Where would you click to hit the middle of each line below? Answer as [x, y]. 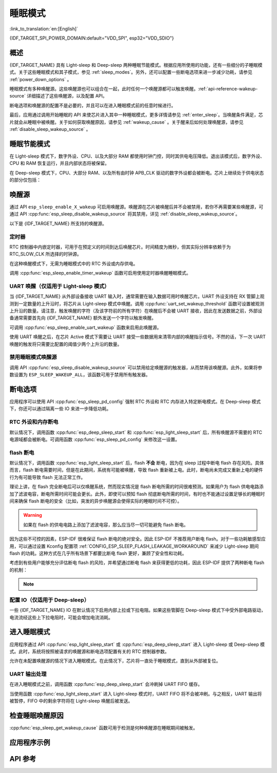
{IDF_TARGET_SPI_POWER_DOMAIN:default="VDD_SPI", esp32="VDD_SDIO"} [92, 38]
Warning [33, 515]
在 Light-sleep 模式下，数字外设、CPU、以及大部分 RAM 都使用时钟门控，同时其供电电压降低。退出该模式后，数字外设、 [137, 156]
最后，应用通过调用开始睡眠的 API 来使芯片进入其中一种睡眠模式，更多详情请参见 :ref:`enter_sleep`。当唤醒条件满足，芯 [136, 115]
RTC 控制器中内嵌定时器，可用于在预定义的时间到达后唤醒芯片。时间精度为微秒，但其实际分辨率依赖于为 [120, 247]
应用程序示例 [30, 742]
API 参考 [23, 759]
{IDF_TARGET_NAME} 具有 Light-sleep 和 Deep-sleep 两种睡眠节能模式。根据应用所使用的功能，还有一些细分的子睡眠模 [136, 65]
